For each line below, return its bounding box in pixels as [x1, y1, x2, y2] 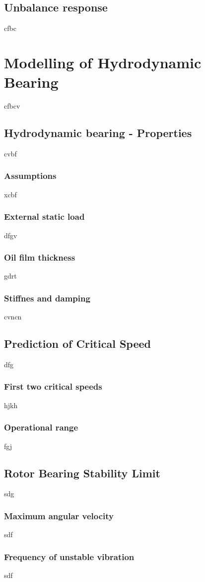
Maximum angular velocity [4, 509, 114, 522]
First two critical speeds [4, 380, 102, 393]
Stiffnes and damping [4, 291, 90, 304]
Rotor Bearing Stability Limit [4, 465, 160, 480]
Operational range [4, 421, 78, 434]
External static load [4, 210, 85, 223]
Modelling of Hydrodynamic [4, 52, 202, 72]
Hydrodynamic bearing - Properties [4, 125, 192, 141]
